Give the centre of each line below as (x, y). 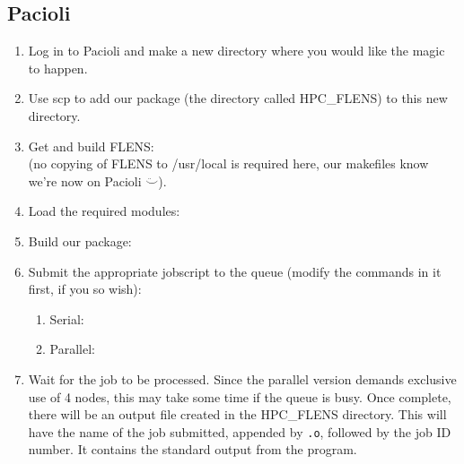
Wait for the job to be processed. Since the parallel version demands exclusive (242, 378)
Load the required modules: (104, 211)
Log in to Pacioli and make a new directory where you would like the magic (236, 51)
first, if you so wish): (85, 289)
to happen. (58, 68)
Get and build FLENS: (91, 146)
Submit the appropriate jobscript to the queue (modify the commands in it (235, 271)
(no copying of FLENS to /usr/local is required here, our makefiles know (228, 163)
